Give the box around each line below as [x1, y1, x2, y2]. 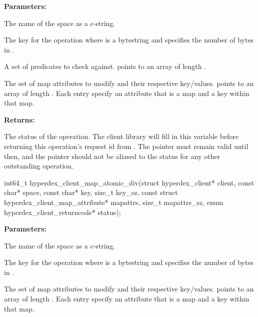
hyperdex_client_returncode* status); [4, 206, 121, 217]
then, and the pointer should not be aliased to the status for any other [4, 150, 220, 161]
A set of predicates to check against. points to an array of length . [4, 61, 206, 71]
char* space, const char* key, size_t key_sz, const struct [4, 187, 178, 197]
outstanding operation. [4, 160, 73, 171]
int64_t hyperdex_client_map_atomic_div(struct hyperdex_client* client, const [4, 177, 254, 187]
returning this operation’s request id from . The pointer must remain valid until [4, 140, 248, 151]
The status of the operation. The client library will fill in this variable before [4, 131, 239, 141]
